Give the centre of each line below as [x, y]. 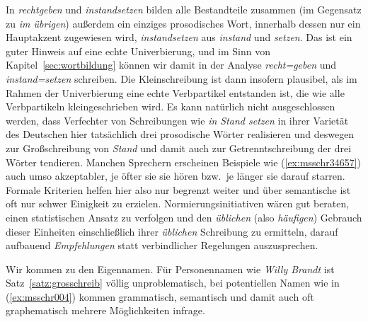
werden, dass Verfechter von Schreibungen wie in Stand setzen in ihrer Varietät [177, 120]
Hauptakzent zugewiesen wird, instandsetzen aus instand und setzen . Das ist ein [179, 37]
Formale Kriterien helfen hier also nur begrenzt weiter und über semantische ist [178, 189]
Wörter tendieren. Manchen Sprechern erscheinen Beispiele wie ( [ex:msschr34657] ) [184, 162]
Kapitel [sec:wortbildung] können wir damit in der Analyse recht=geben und [171, 65]
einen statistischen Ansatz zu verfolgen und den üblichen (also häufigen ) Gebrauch [184, 217]
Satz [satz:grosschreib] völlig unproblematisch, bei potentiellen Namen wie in [173, 283]
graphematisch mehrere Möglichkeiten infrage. [105, 310]
